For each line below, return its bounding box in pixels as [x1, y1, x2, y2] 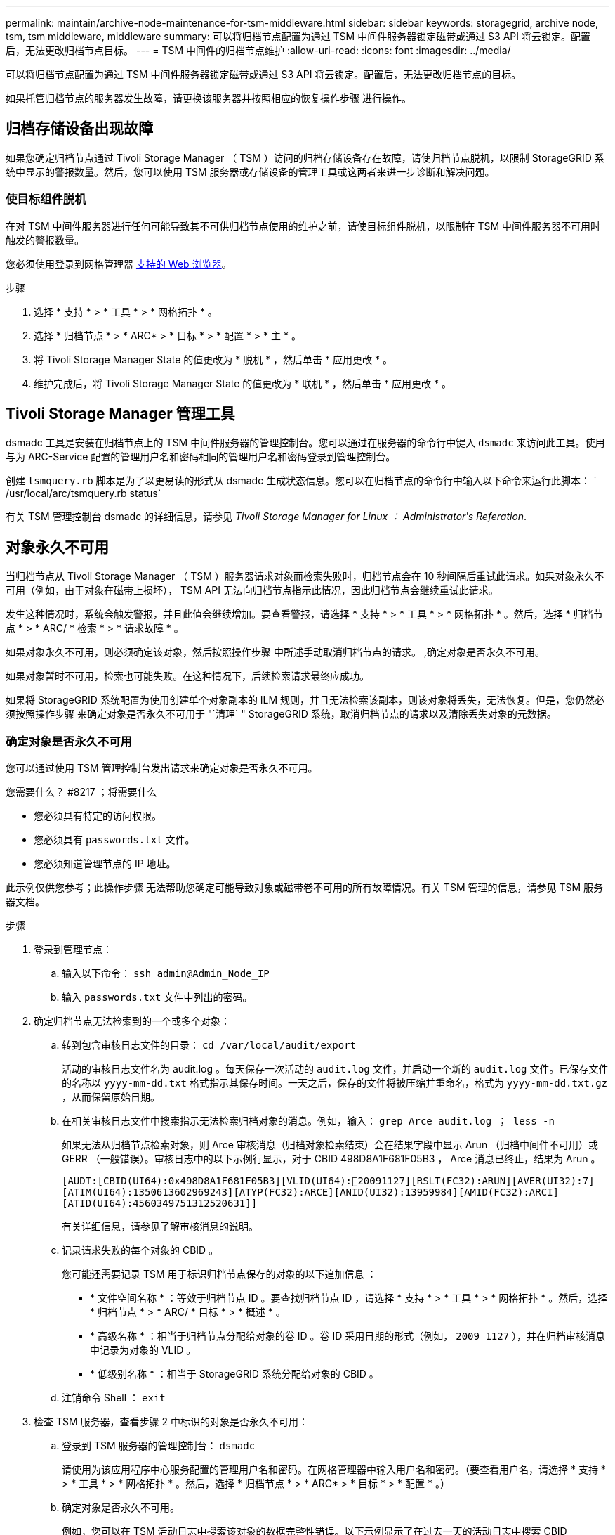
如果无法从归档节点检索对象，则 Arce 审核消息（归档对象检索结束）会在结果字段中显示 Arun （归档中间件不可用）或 [62, 1139, 599, 1151]
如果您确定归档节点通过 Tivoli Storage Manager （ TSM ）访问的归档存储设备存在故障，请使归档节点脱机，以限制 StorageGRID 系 [6, 151, 604, 164]
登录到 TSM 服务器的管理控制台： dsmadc [62, 1439, 256, 1452]
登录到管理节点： [34, 943, 112, 956]
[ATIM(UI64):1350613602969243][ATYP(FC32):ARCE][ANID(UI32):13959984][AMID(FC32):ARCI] [62, 1186, 560, 1198]
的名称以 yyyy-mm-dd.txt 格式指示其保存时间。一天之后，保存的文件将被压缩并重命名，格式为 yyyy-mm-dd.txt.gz [62, 1077, 608, 1089]
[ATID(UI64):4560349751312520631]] [62, 1198, 258, 1210]
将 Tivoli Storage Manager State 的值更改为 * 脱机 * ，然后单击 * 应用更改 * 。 [34, 353, 392, 365]
